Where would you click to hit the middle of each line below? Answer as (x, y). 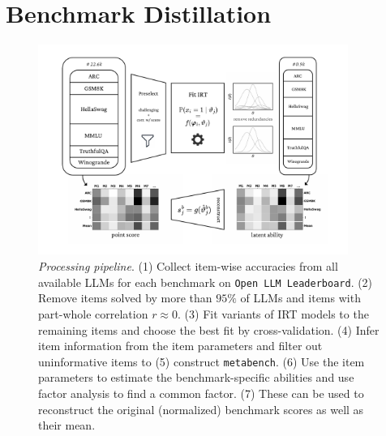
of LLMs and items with (300, 298)
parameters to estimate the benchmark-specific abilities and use (196, 377)
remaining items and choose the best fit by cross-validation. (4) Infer (209, 329)
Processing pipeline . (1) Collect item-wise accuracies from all (188, 266)
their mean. (67, 425)
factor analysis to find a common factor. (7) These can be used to (201, 393)
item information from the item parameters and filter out (180, 346)
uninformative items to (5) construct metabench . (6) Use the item (202, 361)
